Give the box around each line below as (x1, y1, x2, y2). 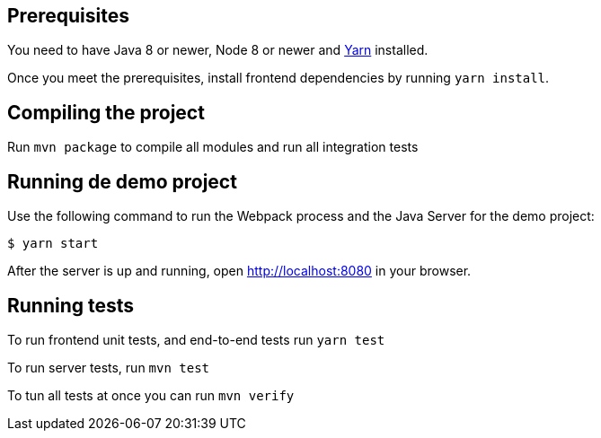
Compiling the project (7, 101, 205, 124)
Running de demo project (7, 170, 237, 193)
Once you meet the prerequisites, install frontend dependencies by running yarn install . (7, 70, 550, 86)
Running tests (7, 293, 135, 317)
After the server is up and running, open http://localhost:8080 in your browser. (7, 263, 472, 279)
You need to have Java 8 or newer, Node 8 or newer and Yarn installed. (7, 42, 429, 58)
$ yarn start (7, 236, 99, 251)
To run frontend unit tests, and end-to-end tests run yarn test (7, 331, 385, 347)
